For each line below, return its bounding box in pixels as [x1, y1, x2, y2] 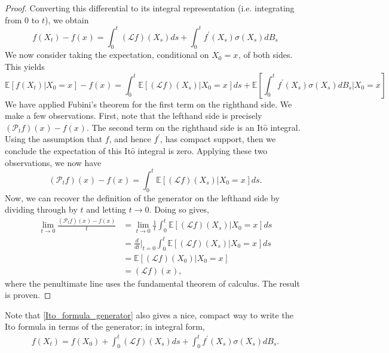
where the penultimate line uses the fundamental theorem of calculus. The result [5, 277, 300, 289]
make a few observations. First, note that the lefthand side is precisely [5, 109, 262, 122]
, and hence [109, 133, 151, 145]
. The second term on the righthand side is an [86, 121, 255, 133]
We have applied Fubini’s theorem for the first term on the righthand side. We [5, 97, 292, 110]
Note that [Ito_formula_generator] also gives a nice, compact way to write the [5, 308, 293, 321]
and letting [86, 203, 127, 216]
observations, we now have [5, 156, 102, 168]
